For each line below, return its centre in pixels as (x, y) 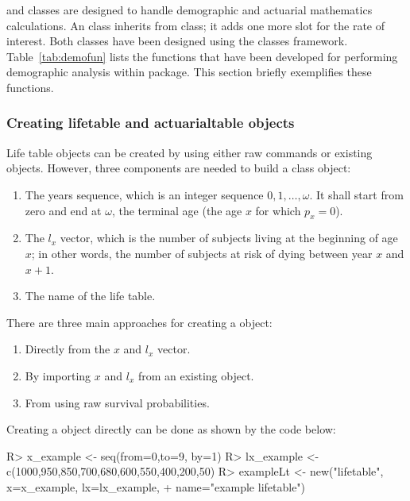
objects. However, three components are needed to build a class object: (179, 168)
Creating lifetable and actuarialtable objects (151, 123)
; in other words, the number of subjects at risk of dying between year (202, 253)
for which (278, 210)
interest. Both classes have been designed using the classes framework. (177, 41)
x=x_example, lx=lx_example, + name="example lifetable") (156, 486)
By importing (58, 375)
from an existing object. (196, 375)
